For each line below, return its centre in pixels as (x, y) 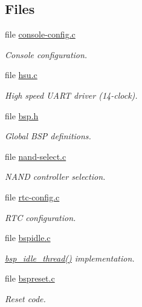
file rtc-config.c (32, 196)
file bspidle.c (28, 238)
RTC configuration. (40, 217)
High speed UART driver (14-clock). (71, 95)
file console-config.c (40, 34)
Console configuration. (46, 54)
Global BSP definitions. (48, 136)
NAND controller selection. (55, 177)
